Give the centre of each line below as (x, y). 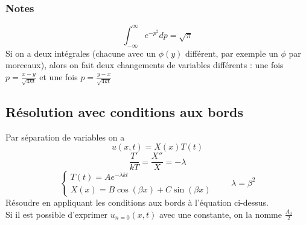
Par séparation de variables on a (65, 137)
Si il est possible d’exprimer (57, 214)
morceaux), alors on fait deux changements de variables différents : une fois (145, 65)
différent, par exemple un (232, 53)
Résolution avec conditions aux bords (125, 111)
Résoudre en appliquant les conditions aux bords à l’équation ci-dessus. (137, 202)
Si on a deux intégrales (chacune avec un (81, 53)
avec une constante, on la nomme (221, 214)
